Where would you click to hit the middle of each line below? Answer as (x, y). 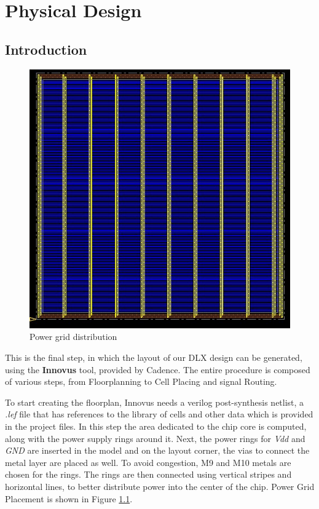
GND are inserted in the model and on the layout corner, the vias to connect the (157, 450)
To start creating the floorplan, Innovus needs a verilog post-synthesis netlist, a (155, 402)
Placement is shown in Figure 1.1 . (69, 498)
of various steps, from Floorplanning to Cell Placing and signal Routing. (141, 381)
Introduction (46, 49)
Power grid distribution (73, 337)
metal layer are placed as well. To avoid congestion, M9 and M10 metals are (148, 462)
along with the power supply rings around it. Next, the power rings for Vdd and (155, 438)
